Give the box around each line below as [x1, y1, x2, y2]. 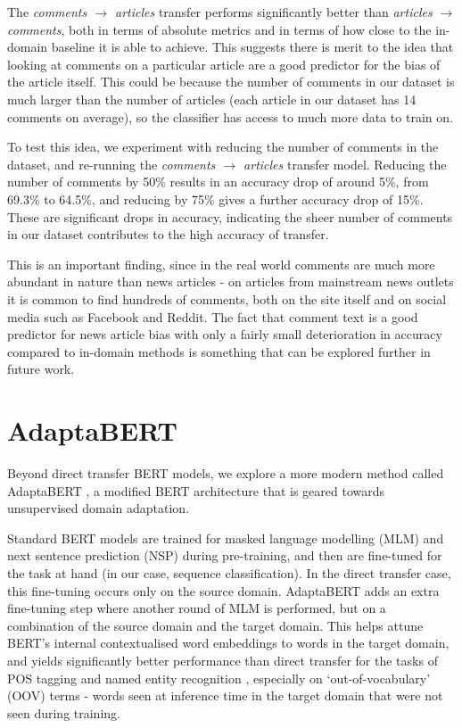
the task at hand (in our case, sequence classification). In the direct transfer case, [7, 563, 451, 582]
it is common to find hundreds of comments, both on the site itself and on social [7, 289, 447, 308]
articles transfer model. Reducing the [243, 154, 447, 173]
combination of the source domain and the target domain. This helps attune [7, 616, 424, 634]
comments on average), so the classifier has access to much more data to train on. [7, 107, 453, 126]
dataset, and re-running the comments [7, 154, 216, 173]
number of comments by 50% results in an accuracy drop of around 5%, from [7, 172, 429, 191]
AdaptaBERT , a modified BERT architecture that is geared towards [7, 481, 385, 500]
